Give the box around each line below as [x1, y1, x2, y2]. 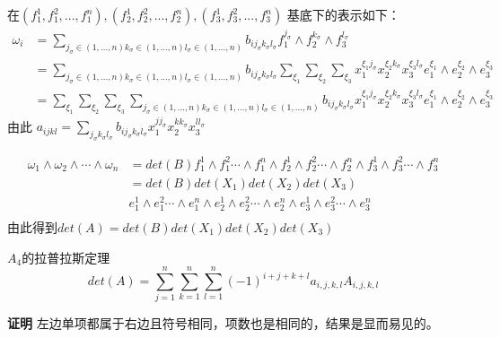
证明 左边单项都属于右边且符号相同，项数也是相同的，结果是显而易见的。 [7, 314, 439, 333]
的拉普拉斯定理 [22, 247, 110, 266]
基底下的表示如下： [286, 5, 400, 23]
